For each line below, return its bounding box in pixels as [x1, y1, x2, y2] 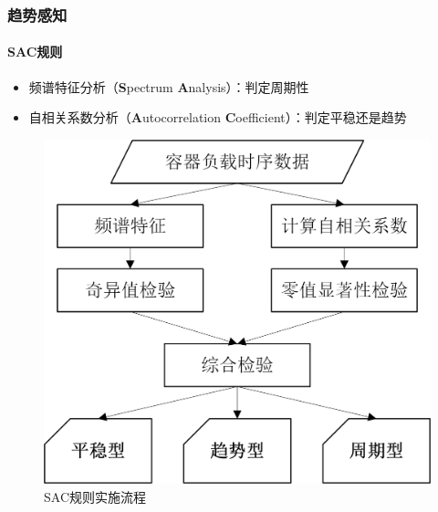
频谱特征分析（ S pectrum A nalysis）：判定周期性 [28, 77, 309, 96]
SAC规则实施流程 [44, 486, 146, 506]
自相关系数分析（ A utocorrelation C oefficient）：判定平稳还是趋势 [28, 108, 407, 127]
